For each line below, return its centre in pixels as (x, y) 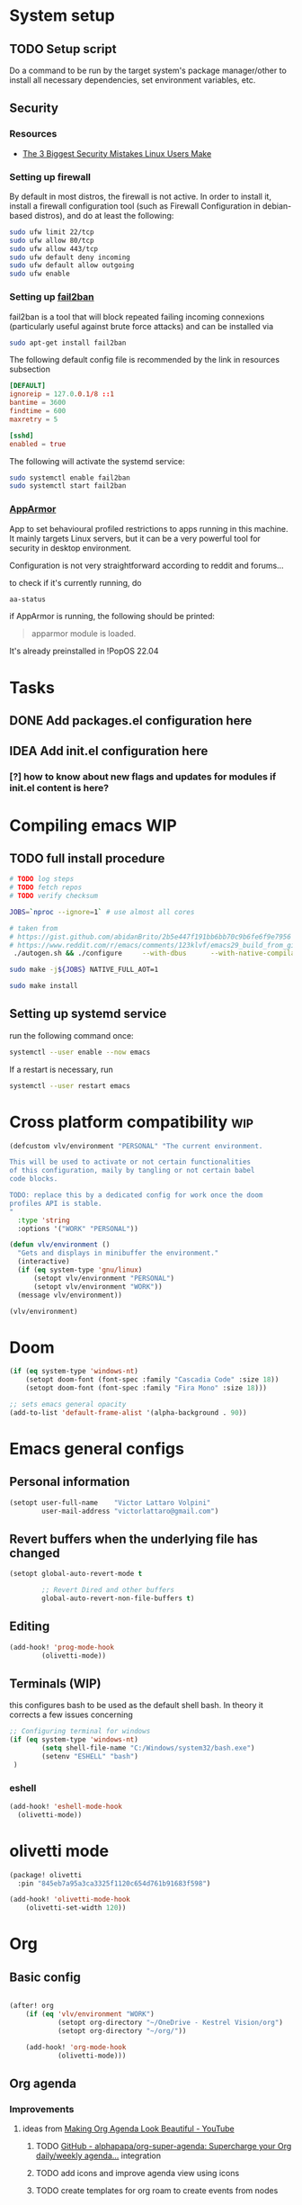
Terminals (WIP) (55, 1683)
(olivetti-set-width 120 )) (76, 1908)
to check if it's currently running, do (75, 582)
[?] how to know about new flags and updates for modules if (143, 777)
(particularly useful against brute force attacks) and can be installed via (142, 326)
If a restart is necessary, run (62, 1069)
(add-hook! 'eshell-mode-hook (66, 1807)
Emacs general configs (97, 1449)
